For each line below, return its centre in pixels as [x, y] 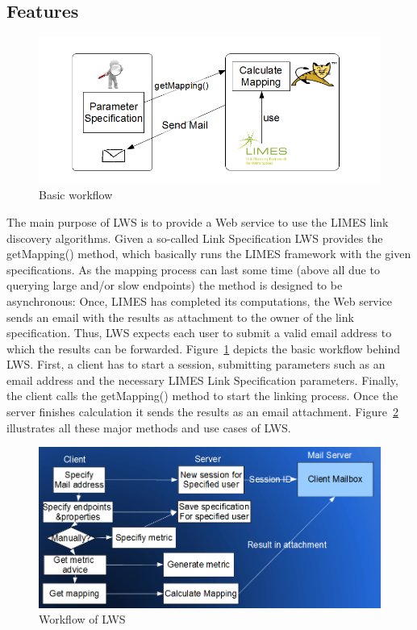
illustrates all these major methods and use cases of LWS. [149, 427]
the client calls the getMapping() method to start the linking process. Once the [202, 396]
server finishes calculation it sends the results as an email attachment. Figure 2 [202, 412]
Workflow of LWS [82, 619]
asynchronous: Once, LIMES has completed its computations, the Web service [200, 300]
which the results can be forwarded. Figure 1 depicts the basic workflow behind [203, 348]
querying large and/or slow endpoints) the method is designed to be [175, 285]
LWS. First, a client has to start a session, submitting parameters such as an [196, 364]
